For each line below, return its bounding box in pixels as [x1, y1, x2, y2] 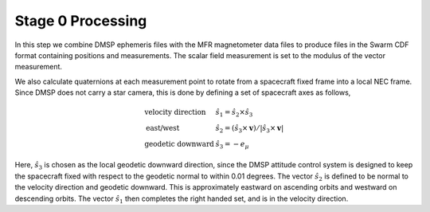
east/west [146, 124, 180, 133]
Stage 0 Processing [14, 12, 147, 29]
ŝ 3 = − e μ [215, 139, 250, 151]
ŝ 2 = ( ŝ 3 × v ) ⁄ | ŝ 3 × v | [215, 124, 284, 135]
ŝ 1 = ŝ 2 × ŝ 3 [215, 108, 253, 119]
